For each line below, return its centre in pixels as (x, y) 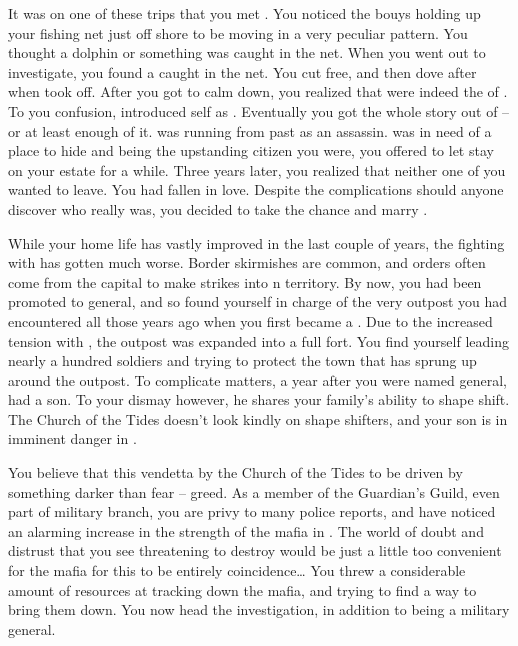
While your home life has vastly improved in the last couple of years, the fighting (256, 242)
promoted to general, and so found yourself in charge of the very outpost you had (258, 301)
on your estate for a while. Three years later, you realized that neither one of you (257, 169)
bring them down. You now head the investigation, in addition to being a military (259, 609)
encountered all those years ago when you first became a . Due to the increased (250, 320)
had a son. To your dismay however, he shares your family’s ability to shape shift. (259, 399)
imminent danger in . (72, 438)
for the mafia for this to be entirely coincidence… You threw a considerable (237, 570)
